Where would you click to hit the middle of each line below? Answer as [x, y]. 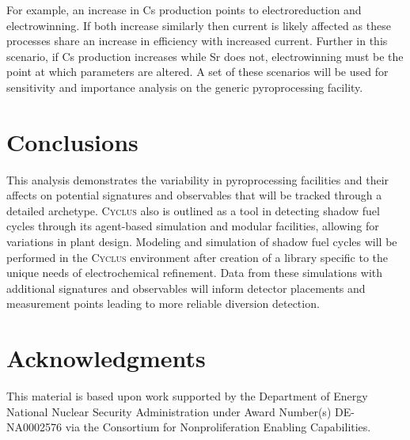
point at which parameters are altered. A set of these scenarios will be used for [197, 72]
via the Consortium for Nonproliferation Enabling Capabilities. [218, 427]
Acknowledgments [106, 358]
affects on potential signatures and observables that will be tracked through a [194, 195]
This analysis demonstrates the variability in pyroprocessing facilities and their [198, 179]
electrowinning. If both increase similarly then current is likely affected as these [199, 25]
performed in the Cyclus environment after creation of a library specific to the [197, 257]
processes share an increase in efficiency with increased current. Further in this [197, 41]
